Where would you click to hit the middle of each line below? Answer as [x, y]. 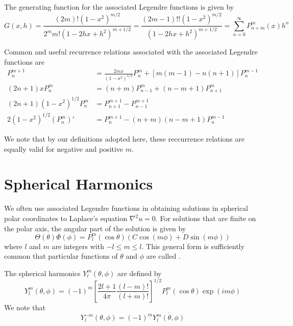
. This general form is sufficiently [193, 246]
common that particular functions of [61, 256]
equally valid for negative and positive [64, 148]
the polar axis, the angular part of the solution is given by [95, 228]
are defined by [140, 273]
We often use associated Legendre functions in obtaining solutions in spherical [126, 208]
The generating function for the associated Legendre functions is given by [119, 7]
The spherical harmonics [42, 273]
